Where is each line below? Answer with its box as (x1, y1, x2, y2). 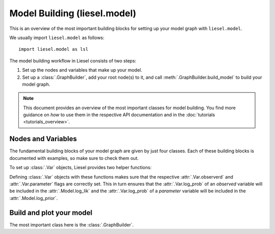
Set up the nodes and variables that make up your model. (22, 67, 143, 73)
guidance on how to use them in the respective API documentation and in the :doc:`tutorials (23, 112, 215, 118)
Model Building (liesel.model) (9, 8, 136, 19)
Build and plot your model (9, 208, 93, 217)
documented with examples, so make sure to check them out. (9, 155, 139, 161)
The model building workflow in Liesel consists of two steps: (9, 57, 136, 63)
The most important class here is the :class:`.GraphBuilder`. (9, 221, 134, 228)
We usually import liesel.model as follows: (9, 35, 104, 41)
